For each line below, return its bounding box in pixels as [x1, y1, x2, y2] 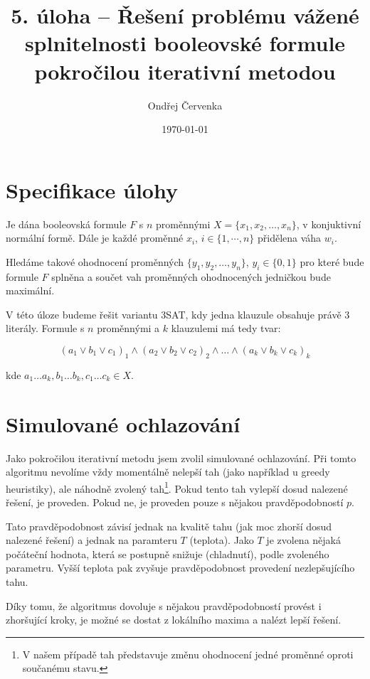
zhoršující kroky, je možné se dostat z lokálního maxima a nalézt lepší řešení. [6, 612, 342, 627]
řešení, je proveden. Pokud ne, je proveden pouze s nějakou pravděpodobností [6, 494, 344, 509]
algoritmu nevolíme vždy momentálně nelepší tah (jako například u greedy [6, 464, 330, 479]
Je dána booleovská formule [6, 216, 127, 231]
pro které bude [300, 254, 364, 269]
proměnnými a [97, 321, 160, 336]
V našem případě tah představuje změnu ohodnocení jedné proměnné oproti [22, 646, 354, 661]
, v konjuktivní [296, 216, 361, 231]
